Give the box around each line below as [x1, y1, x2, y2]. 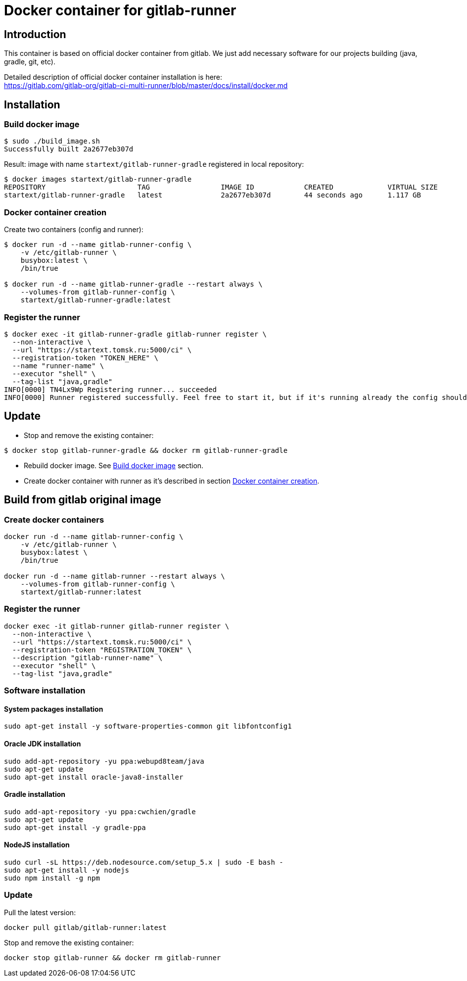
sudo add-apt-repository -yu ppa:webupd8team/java [4, 757, 204, 765]
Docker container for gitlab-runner [4, 2, 236, 19]
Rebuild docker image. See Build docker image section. [24, 461, 204, 470]
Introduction [4, 28, 66, 41]
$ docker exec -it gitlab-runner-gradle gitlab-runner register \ [4, 330, 267, 338]
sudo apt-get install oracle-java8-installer [4, 773, 184, 781]
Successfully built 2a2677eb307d [4, 145, 134, 153]
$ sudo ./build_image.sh [4, 137, 100, 146]
